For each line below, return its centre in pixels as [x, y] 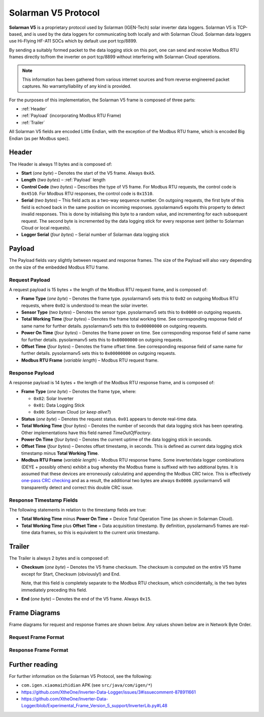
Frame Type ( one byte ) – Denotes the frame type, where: [79, 392]
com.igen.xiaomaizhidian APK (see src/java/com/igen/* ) [87, 685]
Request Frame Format [37, 637]
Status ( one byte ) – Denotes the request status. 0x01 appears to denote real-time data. [109, 419]
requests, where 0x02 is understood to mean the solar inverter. [85, 305]
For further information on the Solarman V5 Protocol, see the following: [80, 676]
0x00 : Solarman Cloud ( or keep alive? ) [72, 412]
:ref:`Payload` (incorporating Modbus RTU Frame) [71, 116]
